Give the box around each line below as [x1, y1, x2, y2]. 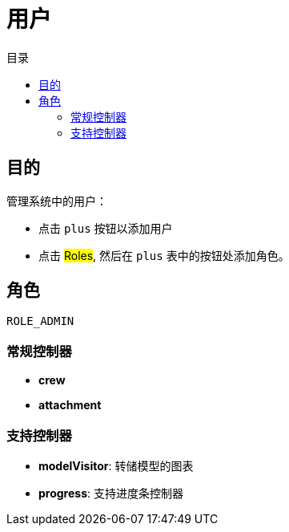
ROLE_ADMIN [6, 315, 74, 328]
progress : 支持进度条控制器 [38, 485, 183, 500]
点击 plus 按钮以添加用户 [38, 221, 173, 235]
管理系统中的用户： [6, 193, 107, 208]
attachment [38, 398, 102, 412]
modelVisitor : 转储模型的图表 [38, 458, 194, 473]
